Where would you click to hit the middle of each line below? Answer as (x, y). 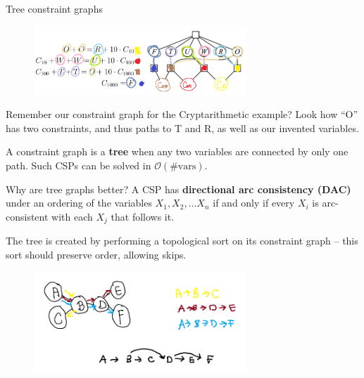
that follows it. (143, 216)
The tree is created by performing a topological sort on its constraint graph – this (182, 241)
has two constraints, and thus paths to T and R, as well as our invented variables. (182, 128)
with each (72, 216)
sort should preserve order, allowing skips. (96, 254)
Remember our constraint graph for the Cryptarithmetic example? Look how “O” (182, 114)
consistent (27, 216)
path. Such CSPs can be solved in (79, 165)
